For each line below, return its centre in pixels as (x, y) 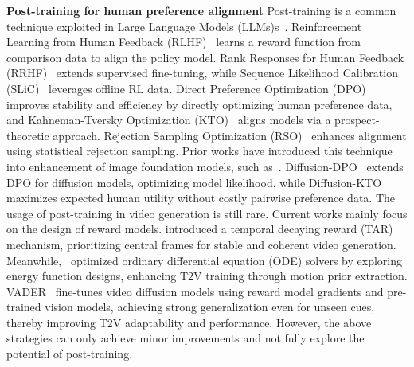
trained (24, 307)
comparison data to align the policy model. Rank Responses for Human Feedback (205, 57)
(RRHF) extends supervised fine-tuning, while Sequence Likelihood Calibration (202, 73)
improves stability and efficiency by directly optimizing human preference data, (199, 104)
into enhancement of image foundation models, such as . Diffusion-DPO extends (205, 166)
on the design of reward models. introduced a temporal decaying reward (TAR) (200, 229)
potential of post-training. (70, 354)
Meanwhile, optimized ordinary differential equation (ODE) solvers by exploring (205, 260)
